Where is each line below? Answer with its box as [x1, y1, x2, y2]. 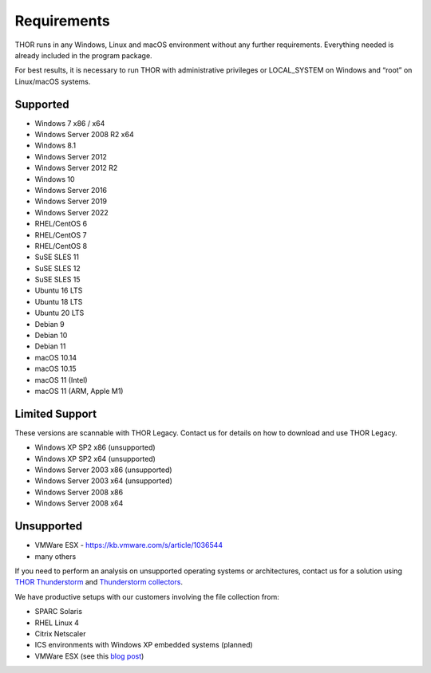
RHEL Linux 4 [34, 618, 80, 628]
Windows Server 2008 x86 [34, 487, 124, 497]
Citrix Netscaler [34, 628, 86, 638]
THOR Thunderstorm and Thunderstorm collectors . [14, 577, 184, 587]
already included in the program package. [14, 50, 152, 60]
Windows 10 [34, 174, 75, 183]
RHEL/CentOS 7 [34, 230, 87, 239]
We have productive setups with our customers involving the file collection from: [14, 592, 279, 601]
